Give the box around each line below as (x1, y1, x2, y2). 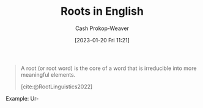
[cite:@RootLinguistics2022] (20, 83, 93, 90)
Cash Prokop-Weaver (75, 25, 130, 32)
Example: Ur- (6, 94, 39, 102)
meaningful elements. (20, 71, 76, 78)
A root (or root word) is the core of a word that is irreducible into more (20, 64, 197, 72)
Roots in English (60, 4, 144, 18)
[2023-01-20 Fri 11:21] (75, 36, 130, 44)
